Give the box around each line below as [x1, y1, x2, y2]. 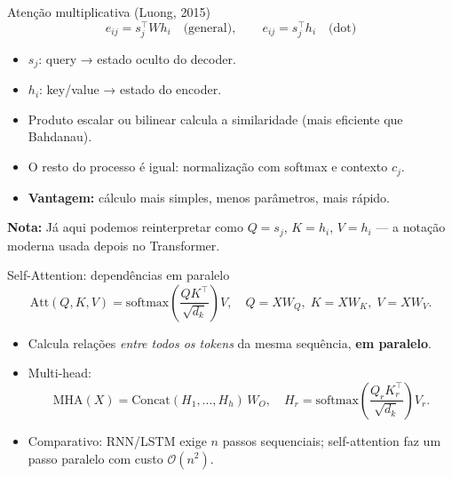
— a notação [376, 218, 446, 236]
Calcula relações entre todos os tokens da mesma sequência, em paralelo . [28, 333, 432, 352]
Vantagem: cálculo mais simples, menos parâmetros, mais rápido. [28, 187, 390, 206]
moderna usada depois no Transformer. [7, 235, 220, 254]
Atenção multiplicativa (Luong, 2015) [7, 3, 210, 20]
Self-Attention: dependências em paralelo [7, 266, 230, 284]
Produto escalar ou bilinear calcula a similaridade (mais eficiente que [28, 109, 403, 128]
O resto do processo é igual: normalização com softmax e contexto [28, 157, 388, 176]
